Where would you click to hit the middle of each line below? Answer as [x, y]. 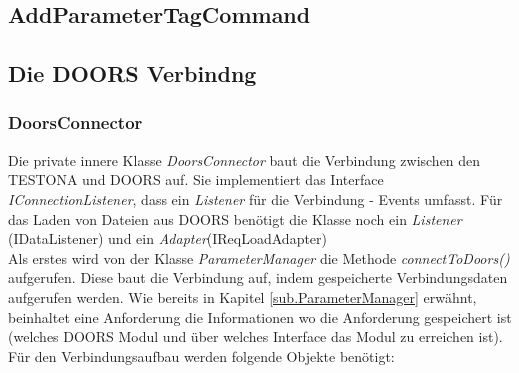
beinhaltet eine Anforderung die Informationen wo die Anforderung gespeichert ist [260, 316]
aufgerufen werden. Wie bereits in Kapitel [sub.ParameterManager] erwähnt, [242, 296]
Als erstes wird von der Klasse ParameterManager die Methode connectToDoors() [259, 257]
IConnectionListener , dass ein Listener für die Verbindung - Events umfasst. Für [255, 198]
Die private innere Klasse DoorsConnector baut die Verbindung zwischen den [244, 159]
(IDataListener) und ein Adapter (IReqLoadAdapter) [168, 238]
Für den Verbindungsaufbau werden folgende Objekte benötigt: [201, 355]
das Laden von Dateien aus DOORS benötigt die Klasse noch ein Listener [235, 218]
